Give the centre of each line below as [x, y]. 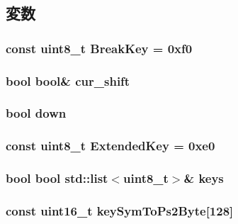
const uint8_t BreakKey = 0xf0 [99, 48]
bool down [36, 113]
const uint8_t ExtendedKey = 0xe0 [110, 146]
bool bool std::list [57, 178]
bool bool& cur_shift [68, 80]
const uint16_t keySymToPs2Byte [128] [120, 210]
